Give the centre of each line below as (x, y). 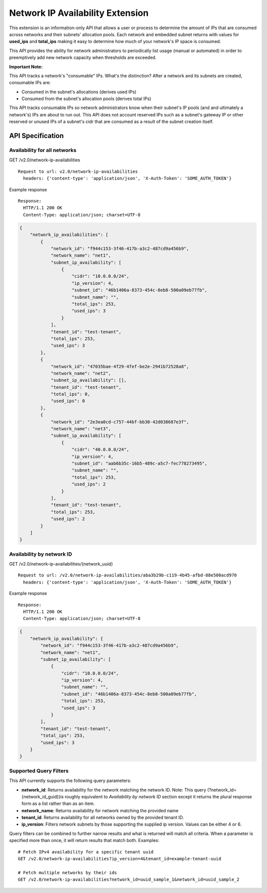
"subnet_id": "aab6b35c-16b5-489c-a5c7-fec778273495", (140, 463)
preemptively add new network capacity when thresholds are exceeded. (83, 57)
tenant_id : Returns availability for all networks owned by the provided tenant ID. (103, 818)
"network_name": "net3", (81, 429)
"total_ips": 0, (70, 394)
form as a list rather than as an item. (58, 804)
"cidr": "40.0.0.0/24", (101, 450)
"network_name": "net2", (81, 373)
